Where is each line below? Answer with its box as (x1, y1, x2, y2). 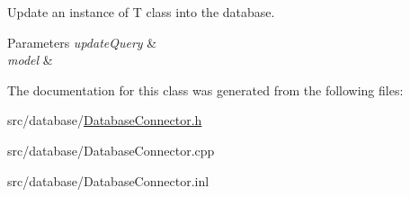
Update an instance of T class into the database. (7, 3, 275, 21)
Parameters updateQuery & (7, 32, 157, 51)
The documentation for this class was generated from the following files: (7, 80, 404, 99)
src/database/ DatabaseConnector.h (7, 111, 202, 130)
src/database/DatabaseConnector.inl (7, 171, 209, 190)
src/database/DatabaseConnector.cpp (7, 140, 215, 159)
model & (7, 50, 53, 69)
